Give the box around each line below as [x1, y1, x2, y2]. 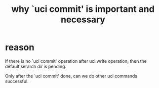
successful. [5, 78, 29, 84]
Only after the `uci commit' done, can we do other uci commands [5, 73, 137, 79]
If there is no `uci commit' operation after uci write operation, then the [5, 58, 147, 64]
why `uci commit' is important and [11, 3, 155, 15]
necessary [61, 14, 105, 25]
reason [5, 42, 35, 53]
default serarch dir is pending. [5, 63, 67, 69]
